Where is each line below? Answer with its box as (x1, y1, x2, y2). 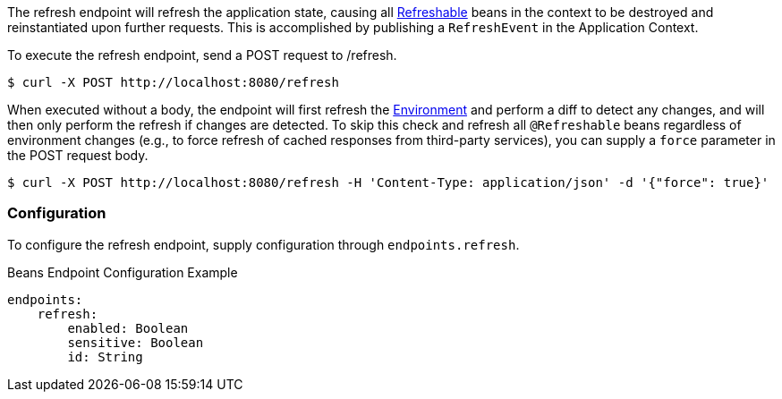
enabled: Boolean (67, 320, 189, 335)
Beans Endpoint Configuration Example (7, 264, 238, 280)
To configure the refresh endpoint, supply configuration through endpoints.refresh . (7, 236, 520, 252)
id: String (67, 349, 143, 364)
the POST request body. (7, 148, 149, 163)
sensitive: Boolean (67, 335, 204, 350)
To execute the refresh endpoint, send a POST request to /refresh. (7, 47, 397, 63)
